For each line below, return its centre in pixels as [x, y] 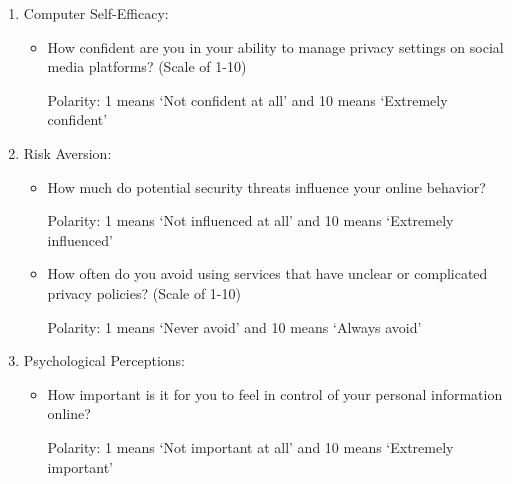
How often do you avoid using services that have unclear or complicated [267, 273]
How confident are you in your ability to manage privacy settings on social [275, 46]
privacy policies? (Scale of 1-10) [144, 292]
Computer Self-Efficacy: [96, 13]
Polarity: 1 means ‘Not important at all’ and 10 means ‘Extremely [250, 446]
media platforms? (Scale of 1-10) [147, 66]
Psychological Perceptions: [104, 360]
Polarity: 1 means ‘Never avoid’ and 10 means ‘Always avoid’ [234, 326]
